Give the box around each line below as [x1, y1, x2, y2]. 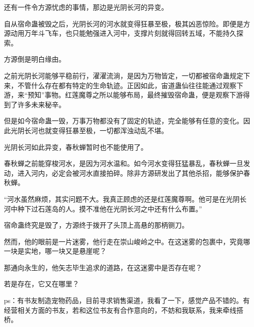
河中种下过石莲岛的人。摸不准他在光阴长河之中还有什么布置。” [4, 203, 202, 213]
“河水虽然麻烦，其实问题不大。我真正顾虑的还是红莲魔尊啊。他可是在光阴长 [4, 193, 247, 204]
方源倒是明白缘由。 [4, 54, 65, 64]
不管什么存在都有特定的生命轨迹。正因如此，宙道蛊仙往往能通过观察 [17, 80, 236, 90]
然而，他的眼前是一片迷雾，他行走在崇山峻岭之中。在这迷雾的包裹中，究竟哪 [4, 236, 250, 246]
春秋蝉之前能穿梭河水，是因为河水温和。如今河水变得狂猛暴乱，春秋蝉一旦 [4, 158, 243, 168]
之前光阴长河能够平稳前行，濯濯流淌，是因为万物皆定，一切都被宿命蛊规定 [4, 70, 243, 80]
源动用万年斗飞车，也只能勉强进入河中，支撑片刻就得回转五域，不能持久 [4, 28, 236, 38]
